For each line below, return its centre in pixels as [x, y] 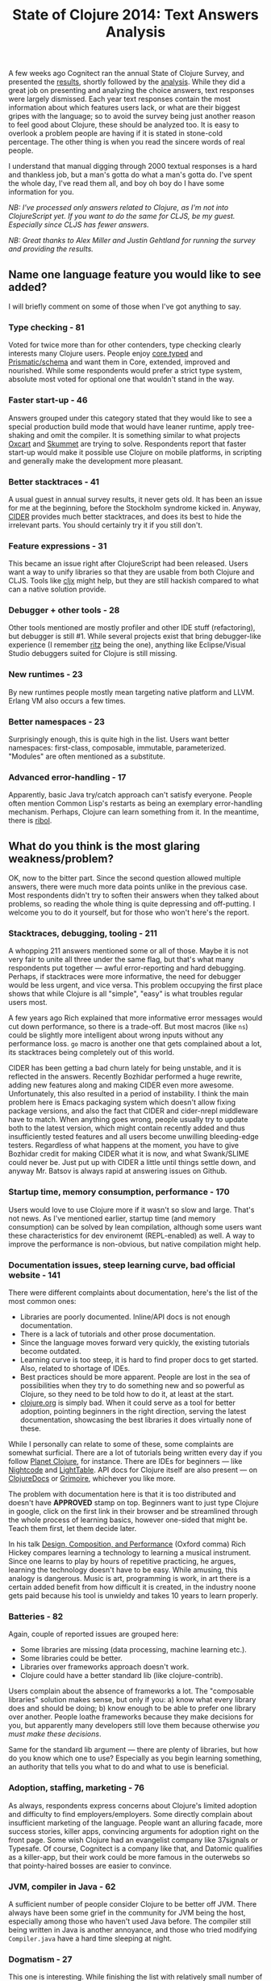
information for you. [41, 192]
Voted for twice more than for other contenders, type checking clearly [125, 345]
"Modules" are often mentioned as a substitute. [87, 756]
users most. [28, 1003]
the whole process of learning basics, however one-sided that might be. [128, 1520]
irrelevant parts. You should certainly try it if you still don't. [106, 525]
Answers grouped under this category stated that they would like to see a [130, 418]
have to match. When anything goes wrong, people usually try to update [128, 1120]
